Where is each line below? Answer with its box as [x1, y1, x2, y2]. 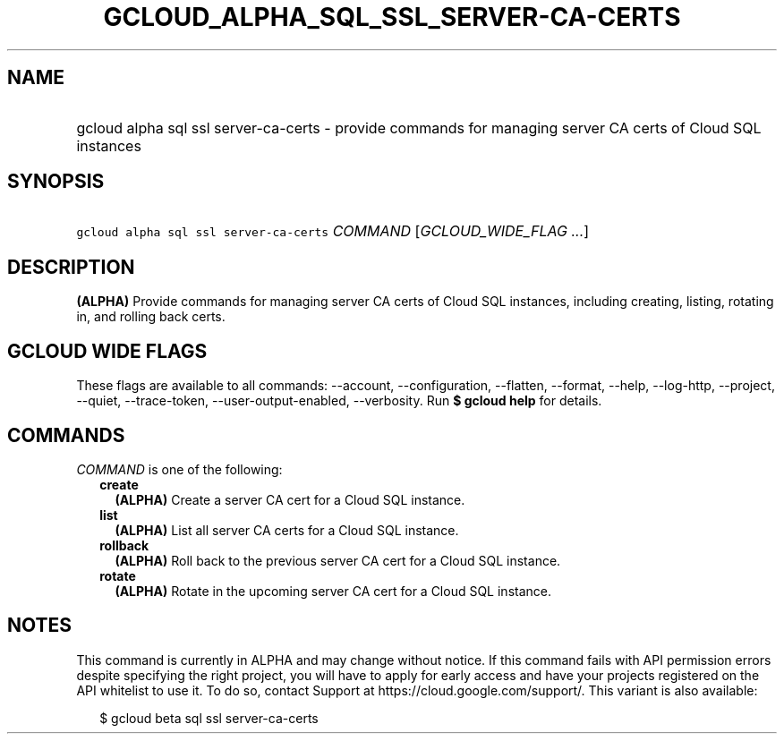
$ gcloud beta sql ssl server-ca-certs [99, 710, 319, 726]
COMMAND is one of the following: [76, 461, 283, 477]
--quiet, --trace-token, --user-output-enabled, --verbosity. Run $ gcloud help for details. [76, 393, 602, 409]
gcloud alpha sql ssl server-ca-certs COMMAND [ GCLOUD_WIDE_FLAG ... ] [76, 222, 590, 241]
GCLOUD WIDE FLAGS [7, 339, 208, 362]
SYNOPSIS [7, 170, 105, 193]
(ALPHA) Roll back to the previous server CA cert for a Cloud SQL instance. [115, 552, 561, 568]
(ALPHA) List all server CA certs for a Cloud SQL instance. [115, 522, 459, 538]
